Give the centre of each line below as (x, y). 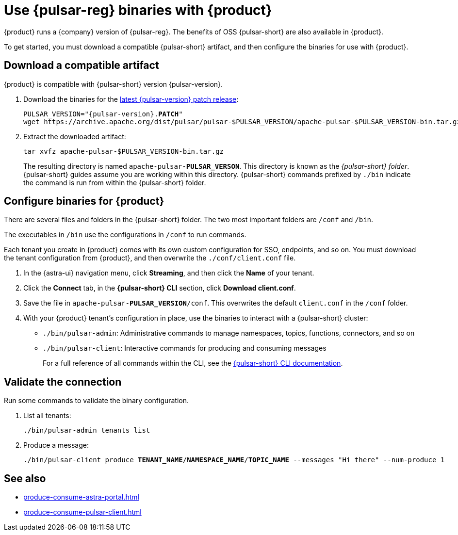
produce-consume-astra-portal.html (81, 497)
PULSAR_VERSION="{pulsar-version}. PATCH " (103, 114)
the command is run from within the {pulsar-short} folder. (115, 182)
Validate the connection (63, 382)
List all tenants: (47, 416)
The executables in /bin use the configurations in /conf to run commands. (125, 235)
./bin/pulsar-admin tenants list (87, 430)
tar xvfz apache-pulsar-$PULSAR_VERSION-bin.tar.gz (124, 151)
